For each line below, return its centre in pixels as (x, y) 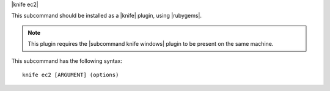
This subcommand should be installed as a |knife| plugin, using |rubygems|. (106, 16)
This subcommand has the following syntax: (67, 60)
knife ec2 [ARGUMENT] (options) (71, 75)
